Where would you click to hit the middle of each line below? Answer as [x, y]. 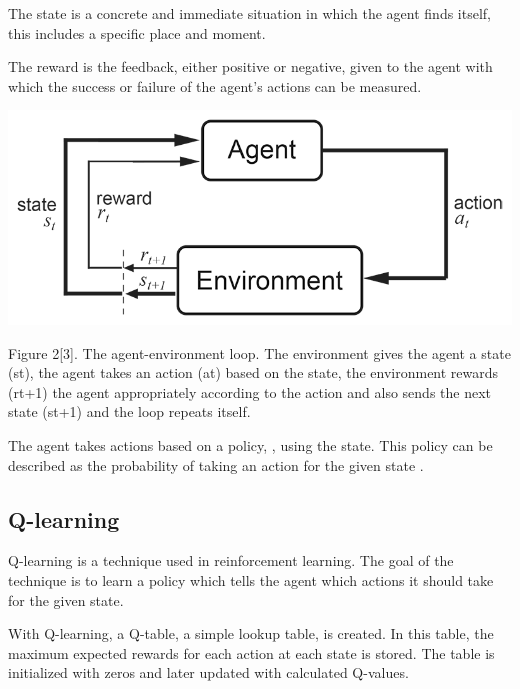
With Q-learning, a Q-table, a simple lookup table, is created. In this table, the [251, 633]
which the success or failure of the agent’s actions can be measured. [215, 85]
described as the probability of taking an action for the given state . [216, 464]
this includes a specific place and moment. [137, 32]
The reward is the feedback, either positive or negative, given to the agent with [250, 66]
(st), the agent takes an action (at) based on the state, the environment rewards [253, 372]
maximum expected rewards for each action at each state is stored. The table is [251, 652]
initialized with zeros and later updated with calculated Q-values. [208, 672]
